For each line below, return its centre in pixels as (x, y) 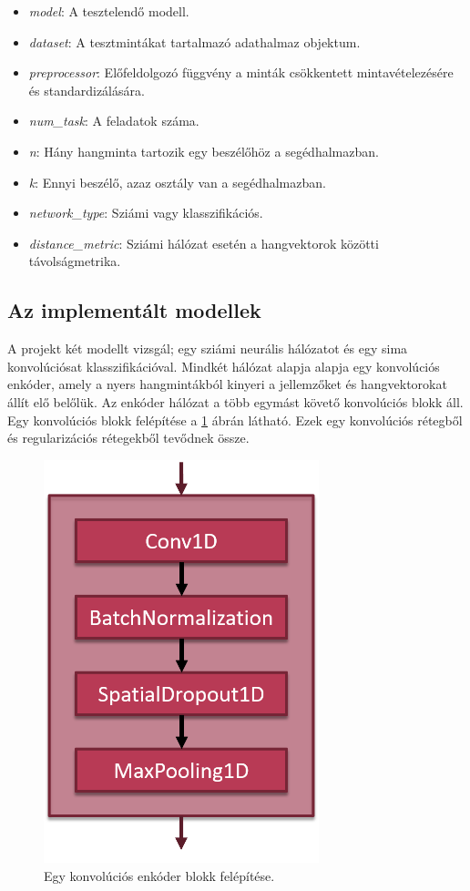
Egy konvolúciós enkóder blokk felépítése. (159, 875)
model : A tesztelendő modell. (109, 11)
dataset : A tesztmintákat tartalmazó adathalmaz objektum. (194, 41)
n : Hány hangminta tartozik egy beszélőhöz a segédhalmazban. (204, 151)
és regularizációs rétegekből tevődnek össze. (128, 438)
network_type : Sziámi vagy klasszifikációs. (146, 213)
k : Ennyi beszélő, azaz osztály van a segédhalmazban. (177, 182)
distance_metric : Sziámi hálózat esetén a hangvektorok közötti (204, 243)
